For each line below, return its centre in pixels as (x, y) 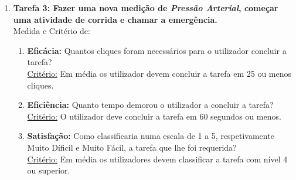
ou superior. (49, 170)
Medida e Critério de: (52, 31)
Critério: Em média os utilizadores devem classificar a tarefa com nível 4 (157, 159)
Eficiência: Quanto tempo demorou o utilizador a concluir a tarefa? (150, 105)
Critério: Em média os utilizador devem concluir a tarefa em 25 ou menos (159, 73)
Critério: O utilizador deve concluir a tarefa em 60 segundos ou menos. (154, 116)
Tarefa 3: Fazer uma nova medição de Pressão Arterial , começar (146, 8)
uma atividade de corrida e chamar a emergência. (115, 19)
